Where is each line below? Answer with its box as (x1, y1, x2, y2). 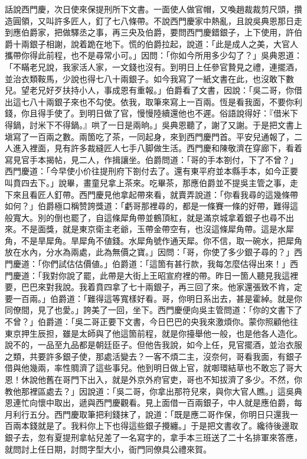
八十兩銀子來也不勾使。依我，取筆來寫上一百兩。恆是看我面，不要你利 (29, 95, 302, 108)
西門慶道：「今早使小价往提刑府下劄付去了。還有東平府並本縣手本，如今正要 (5, 165, 298, 177)
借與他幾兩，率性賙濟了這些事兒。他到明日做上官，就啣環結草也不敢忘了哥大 (5, 362, 302, 374)
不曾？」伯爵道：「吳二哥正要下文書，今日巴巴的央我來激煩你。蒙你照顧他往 (5, 315, 298, 328)
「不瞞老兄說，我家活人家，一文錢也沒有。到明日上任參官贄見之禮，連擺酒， (5, 60, 302, 73)
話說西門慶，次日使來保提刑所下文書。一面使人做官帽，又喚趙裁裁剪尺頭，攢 (5, 3, 302, 15)
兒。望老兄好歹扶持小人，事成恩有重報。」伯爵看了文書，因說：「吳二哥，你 (5, 84, 294, 96)
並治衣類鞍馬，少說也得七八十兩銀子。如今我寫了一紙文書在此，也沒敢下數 (5, 72, 294, 84)
